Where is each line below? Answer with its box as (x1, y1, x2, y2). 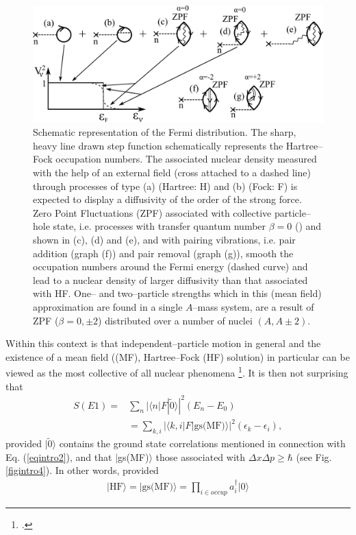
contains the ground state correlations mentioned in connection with (59, 436, 346, 451)
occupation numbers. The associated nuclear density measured (55, 152, 317, 166)
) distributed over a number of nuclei (98, 313, 253, 327)
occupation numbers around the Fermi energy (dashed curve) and (33, 259, 308, 274)
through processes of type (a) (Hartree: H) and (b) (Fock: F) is (33, 178, 298, 193)
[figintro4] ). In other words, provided (5, 463, 159, 477)
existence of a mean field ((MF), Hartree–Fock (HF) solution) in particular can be (5, 349, 350, 364)
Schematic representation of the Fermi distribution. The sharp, (33, 125, 296, 139)
